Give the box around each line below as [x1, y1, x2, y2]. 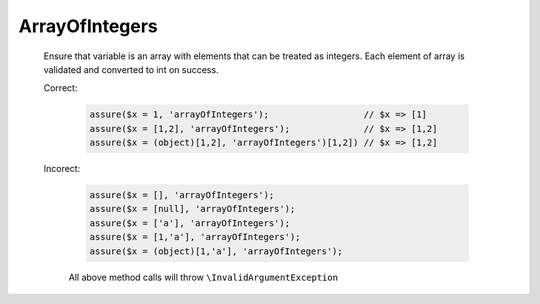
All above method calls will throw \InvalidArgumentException [68, 271, 339, 283]
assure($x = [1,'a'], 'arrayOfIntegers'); [89, 231, 301, 243]
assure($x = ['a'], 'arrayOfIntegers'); [89, 217, 290, 229]
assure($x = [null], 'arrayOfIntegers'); [89, 203, 296, 215]
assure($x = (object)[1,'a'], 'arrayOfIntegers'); [89, 245, 344, 257]
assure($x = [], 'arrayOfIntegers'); [89, 190, 275, 201]
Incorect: [43, 163, 81, 175]
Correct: [43, 82, 78, 94]
